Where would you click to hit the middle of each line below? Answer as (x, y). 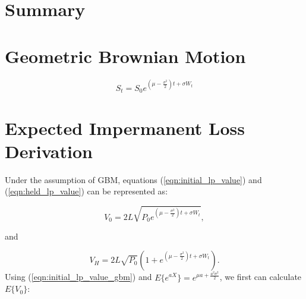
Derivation (49, 151)
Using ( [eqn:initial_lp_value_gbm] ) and (78, 277)
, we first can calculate (261, 277)
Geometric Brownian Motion (125, 56)
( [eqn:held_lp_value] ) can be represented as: (86, 191)
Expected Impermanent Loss (125, 128)
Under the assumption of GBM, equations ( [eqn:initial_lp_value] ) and (133, 179)
